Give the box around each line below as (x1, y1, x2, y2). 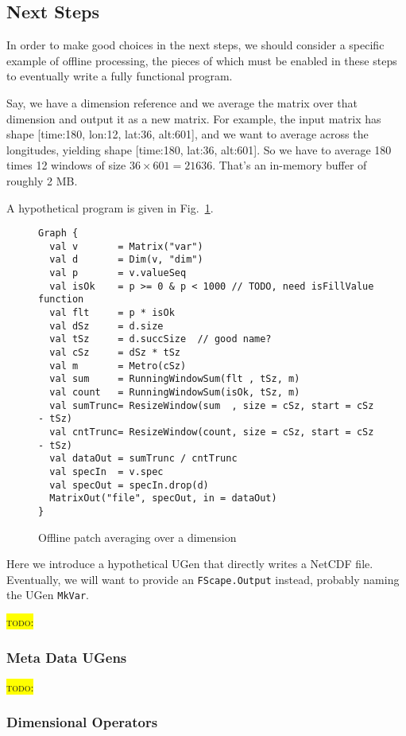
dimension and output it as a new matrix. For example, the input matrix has (6, 110, 381, 127)
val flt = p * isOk (49, 307, 175, 319)
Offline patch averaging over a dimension (38, 528, 237, 545)
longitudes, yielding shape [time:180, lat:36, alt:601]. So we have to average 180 (6, 141, 392, 158)
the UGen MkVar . (6, 586, 89, 603)
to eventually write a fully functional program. (6, 68, 233, 84)
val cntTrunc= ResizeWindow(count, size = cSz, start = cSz (49, 426, 374, 438)
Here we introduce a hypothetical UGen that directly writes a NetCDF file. (6, 555, 373, 572)
